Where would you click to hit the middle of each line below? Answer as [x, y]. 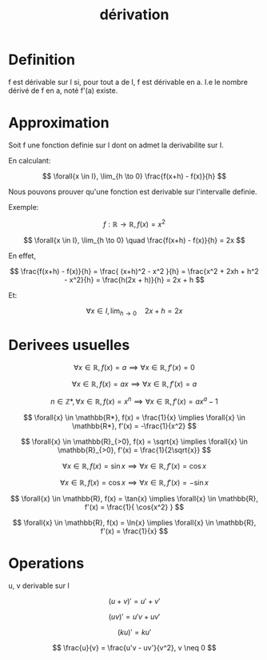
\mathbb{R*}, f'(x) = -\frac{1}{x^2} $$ [134, 425]
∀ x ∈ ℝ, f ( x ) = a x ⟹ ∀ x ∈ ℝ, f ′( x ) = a [134, 384]
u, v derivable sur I [39, 586]
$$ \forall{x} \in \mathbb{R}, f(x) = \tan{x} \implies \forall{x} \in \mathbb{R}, [134, 498]
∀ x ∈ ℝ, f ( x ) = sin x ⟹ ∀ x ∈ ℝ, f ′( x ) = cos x [134, 465]
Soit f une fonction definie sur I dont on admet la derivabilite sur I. [116, 145]
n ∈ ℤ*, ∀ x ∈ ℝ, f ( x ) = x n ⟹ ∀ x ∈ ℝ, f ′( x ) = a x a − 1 [134, 400]
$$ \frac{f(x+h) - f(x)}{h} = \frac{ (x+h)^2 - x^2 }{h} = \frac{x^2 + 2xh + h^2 [134, 271]
